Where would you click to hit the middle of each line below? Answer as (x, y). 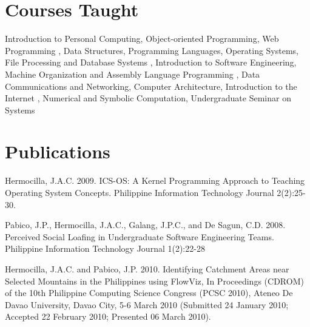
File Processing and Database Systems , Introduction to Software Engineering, (151, 62)
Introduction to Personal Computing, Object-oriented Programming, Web (142, 39)
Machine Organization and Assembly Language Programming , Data (133, 74)
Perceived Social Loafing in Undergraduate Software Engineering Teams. (140, 236)
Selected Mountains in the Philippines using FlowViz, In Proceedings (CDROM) (154, 281)
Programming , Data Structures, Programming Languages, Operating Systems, (152, 50)
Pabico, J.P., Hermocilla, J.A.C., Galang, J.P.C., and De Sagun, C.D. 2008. (145, 225)
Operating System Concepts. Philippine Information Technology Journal (140, 192)
